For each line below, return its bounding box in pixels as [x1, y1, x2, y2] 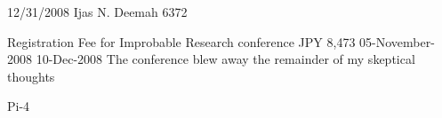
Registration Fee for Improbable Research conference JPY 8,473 [7, 32, 356, 51]
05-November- [359, 32, 435, 51]
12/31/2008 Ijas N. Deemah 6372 [7, 3, 188, 20]
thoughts [7, 67, 55, 85]
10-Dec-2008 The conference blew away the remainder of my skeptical [36, 50, 415, 68]
